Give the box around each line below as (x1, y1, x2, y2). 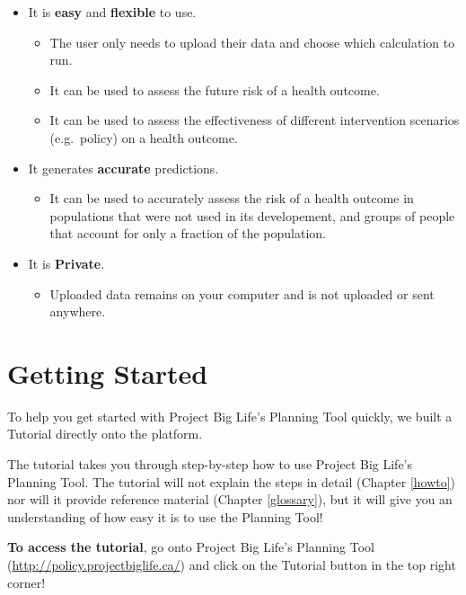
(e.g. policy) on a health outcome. (49, 128, 238, 147)
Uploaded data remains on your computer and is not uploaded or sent (49, 284, 435, 303)
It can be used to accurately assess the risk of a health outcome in (49, 189, 414, 208)
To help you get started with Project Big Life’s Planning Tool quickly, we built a (7, 406, 453, 425)
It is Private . (28, 253, 105, 272)
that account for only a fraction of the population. (49, 224, 326, 243)
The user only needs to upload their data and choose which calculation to (49, 32, 455, 51)
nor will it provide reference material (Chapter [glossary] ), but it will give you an (7, 490, 453, 509)
